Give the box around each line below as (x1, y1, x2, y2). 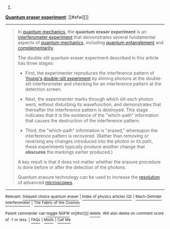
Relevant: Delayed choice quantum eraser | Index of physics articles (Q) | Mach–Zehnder (5, 194, 162, 199)
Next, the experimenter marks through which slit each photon (25, 96, 153, 102)
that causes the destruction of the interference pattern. (25, 118, 141, 123)
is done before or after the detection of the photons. (17, 165, 126, 170)
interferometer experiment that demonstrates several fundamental (17, 34, 156, 40)
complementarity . (17, 45, 55, 51)
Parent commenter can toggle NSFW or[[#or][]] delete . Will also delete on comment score (5, 211, 164, 216)
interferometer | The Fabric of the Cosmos (5, 200, 80, 205)
